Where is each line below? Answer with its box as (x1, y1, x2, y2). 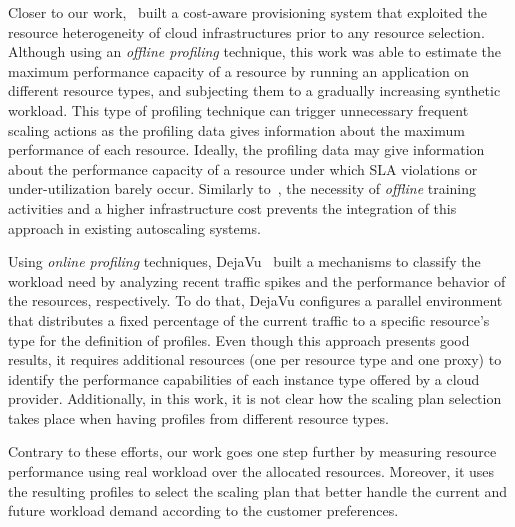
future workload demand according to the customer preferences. (8, 500, 399, 521)
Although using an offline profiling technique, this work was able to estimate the (8, 41, 501, 62)
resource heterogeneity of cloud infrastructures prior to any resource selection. (8, 21, 485, 42)
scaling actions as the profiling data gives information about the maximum (8, 119, 465, 140)
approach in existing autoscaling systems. (8, 217, 261, 238)
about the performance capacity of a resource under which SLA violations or (8, 158, 478, 179)
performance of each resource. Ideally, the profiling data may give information (8, 139, 485, 160)
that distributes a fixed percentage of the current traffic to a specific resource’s (8, 309, 490, 330)
